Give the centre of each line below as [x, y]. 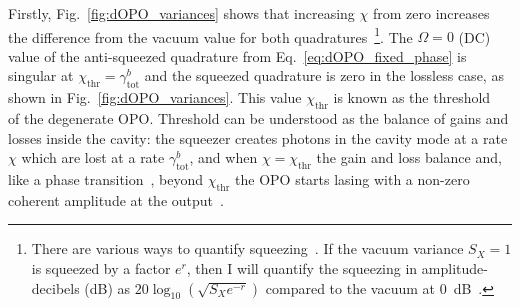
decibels [55, 287]
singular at [41, 75]
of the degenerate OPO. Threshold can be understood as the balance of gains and [258, 118]
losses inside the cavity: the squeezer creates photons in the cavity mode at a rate [258, 137]
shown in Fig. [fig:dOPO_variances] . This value [155, 97]
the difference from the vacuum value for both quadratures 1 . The [210, 35]
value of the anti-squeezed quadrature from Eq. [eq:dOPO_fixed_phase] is [237, 55]
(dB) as [107, 287]
